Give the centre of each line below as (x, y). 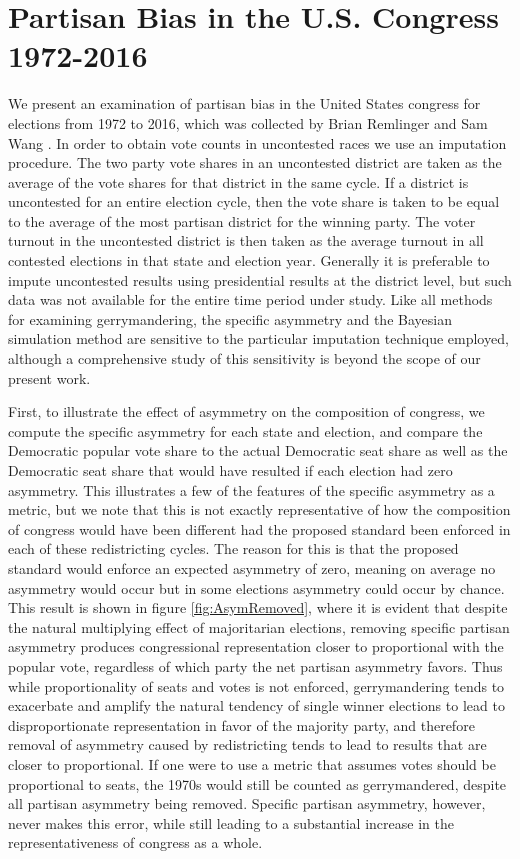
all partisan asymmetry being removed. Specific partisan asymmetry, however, (247, 803)
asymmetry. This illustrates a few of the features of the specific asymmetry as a (251, 489)
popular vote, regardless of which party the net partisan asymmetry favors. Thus (255, 665)
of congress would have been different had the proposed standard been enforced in (259, 528)
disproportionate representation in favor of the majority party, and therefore (241, 724)
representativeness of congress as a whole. (135, 842)
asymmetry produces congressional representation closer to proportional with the (256, 646)
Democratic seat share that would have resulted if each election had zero (230, 470)
